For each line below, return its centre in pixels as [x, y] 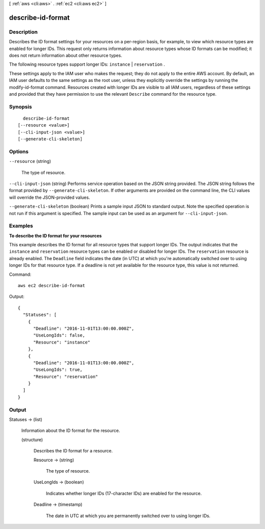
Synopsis [20, 106]
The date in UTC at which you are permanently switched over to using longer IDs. [128, 516]
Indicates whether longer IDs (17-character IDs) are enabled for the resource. [124, 493]
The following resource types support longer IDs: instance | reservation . [87, 64]
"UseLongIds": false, [59, 335]
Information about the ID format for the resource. [71, 431]
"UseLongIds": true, [58, 370]
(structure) [32, 440]
